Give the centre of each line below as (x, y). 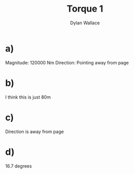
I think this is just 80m (28, 97)
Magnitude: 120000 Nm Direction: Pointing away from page (67, 62)
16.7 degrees (18, 166)
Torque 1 (85, 9)
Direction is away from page (35, 132)
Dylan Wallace (85, 23)
